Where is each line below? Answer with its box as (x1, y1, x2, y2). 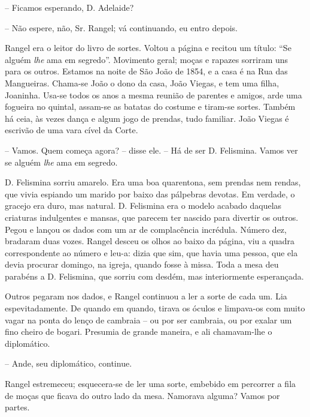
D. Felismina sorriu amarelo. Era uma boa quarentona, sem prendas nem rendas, (5, 176, 301, 188)
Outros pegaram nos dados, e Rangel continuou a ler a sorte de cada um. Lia (5, 290, 287, 302)
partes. (5, 401, 30, 413)
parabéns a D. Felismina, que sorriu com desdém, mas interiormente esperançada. (5, 269, 304, 282)
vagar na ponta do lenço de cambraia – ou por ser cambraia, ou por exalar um (5, 313, 292, 326)
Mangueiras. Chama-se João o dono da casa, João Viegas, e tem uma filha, (5, 76, 279, 89)
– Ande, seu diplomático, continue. (5, 357, 132, 370)
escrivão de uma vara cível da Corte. (5, 124, 138, 136)
